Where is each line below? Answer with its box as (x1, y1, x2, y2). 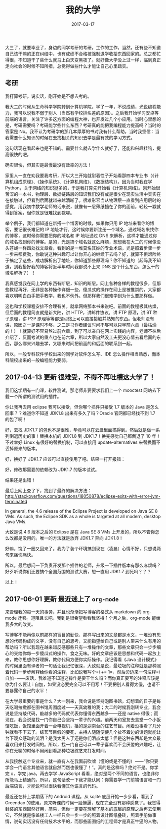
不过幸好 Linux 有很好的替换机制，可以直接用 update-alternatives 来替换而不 (5, 439, 161, 445)
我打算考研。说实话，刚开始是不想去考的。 (5, 93, 92, 99)
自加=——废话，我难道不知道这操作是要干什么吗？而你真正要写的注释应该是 (5, 675, 160, 681)
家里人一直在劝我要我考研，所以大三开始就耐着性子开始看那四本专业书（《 (5, 172, 155, 178)
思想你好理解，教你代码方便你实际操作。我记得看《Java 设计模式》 (22, 656, 159, 662)
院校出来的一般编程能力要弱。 (9, 357, 70, 363)
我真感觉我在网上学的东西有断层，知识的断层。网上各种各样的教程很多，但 (5, 280, 157, 286)
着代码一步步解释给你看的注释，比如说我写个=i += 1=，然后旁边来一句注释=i (5, 669, 160, 675)
